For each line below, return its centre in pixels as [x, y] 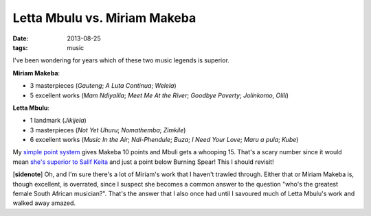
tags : [20, 47]
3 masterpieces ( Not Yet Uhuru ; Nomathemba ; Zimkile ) [108, 130]
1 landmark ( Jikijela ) [58, 121]
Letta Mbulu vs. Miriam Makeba [104, 18]
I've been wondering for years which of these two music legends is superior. [121, 60]
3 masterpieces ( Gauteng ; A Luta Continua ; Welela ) [103, 86]
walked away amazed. [44, 203]
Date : [21, 38]
